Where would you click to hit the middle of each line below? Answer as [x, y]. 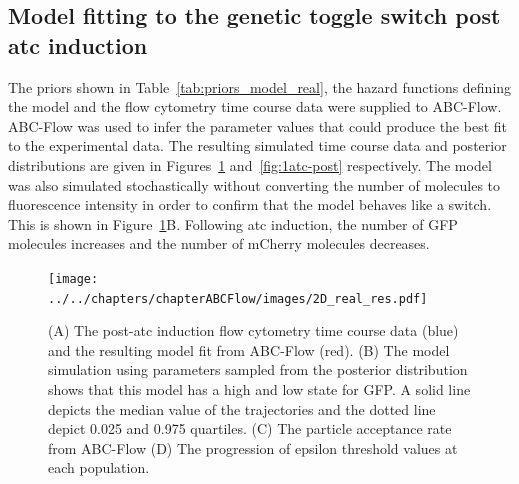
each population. [99, 467]
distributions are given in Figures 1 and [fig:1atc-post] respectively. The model [250, 164]
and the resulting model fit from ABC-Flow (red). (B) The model [249, 349]
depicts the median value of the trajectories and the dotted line [242, 408]
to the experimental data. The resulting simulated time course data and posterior [257, 145]
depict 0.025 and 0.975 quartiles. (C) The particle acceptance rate [250, 428]
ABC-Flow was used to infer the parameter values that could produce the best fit [257, 125]
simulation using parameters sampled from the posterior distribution [258, 369]
